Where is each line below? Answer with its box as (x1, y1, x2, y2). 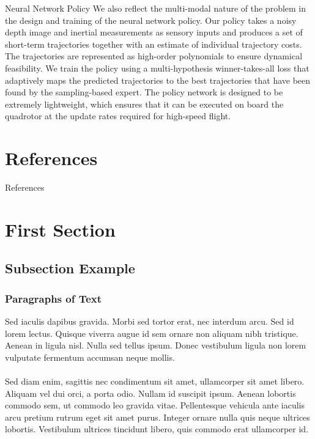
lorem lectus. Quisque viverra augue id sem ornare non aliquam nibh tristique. (5, 326, 298, 339)
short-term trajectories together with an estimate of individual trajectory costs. (5, 37, 302, 50)
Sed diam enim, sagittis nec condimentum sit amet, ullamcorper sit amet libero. (5, 375, 305, 387)
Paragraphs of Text (5, 290, 102, 306)
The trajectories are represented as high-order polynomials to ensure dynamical (5, 50, 303, 62)
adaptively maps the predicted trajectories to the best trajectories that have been (5, 73, 311, 86)
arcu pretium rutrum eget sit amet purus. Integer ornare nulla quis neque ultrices (5, 410, 310, 423)
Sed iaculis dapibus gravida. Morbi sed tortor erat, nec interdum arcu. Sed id (5, 315, 294, 328)
